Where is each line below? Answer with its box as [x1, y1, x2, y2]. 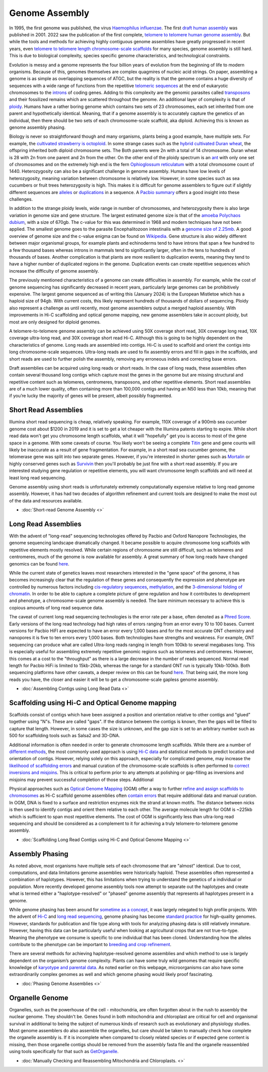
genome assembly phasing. [9, 124, 66, 130]
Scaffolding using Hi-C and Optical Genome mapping [9, 698, 177, 707]
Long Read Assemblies [9, 520, 82, 528]
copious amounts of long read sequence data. [9, 604, 104, 610]
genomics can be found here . [9, 561, 69, 567]
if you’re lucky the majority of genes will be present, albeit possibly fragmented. [9, 393, 173, 399]
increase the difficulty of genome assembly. [9, 268, 99, 274]
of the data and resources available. [9, 497, 83, 503]
